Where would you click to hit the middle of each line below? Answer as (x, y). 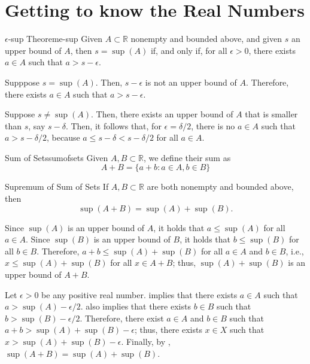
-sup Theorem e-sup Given (55, 39)
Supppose (22, 82)
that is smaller (271, 114)
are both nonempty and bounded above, (220, 186)
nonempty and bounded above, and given (206, 39)
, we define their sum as (187, 157)
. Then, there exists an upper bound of (162, 114)
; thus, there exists (168, 330)
